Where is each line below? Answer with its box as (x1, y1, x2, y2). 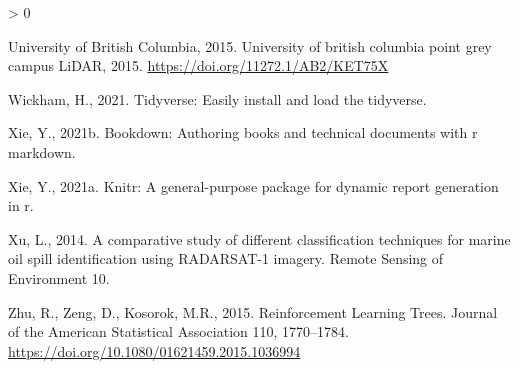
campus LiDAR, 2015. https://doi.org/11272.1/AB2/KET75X (8, 55, 389, 76)
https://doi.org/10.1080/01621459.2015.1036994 (8, 340, 301, 361)
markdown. (8, 141, 76, 162)
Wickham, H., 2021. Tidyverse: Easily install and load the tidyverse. (8, 88, 427, 109)
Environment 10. (8, 267, 110, 288)
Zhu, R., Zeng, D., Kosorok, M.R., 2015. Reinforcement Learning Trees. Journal (8, 301, 498, 322)
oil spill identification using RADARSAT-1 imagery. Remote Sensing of (8, 248, 444, 269)
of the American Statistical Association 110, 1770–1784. (8, 321, 349, 342)
